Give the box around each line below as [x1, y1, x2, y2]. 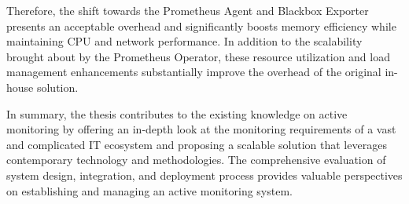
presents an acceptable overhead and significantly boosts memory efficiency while [6, 17, 396, 34]
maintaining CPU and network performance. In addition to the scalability [6, 33, 363, 49]
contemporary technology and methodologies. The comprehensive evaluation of [6, 151, 386, 168]
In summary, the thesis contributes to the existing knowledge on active [6, 105, 348, 122]
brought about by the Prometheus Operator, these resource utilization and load [6, 48, 390, 64]
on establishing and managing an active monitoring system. [6, 182, 293, 199]
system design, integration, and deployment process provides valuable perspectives [6, 166, 403, 183]
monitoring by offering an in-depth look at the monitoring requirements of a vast [6, 121, 396, 137]
